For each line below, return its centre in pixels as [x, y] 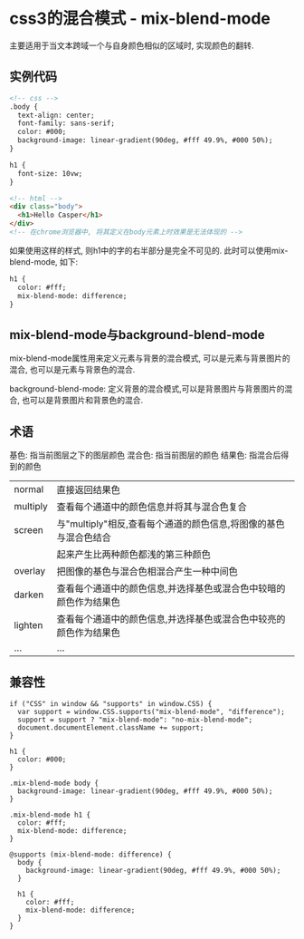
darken [29, 595]
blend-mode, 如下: [44, 261]
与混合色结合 [84, 537]
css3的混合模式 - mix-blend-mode [140, 19]
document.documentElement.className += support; [111, 727]
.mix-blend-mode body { [54, 783]
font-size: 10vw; [50, 173]
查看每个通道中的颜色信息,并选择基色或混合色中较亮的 [171, 619]
